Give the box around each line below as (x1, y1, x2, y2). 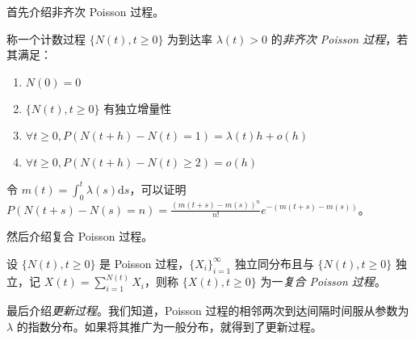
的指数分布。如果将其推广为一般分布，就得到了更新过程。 (16, 317, 322, 334)
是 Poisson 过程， (99, 254, 190, 271)
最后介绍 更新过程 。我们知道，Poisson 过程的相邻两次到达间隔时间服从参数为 (6, 302, 409, 318)
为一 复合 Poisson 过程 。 (260, 273, 386, 290)
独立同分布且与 (234, 254, 314, 271)
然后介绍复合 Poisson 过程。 (6, 228, 153, 245)
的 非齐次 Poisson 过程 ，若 (270, 30, 409, 47)
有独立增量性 (103, 99, 172, 116)
